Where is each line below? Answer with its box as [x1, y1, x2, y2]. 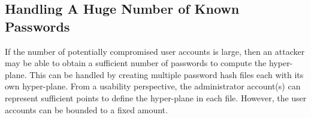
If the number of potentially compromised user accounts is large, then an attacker [5, 45, 305, 57]
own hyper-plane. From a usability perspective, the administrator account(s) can [5, 80, 301, 92]
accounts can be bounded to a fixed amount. [5, 103, 168, 116]
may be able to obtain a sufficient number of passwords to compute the [5, 57, 267, 69]
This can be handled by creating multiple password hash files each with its [29, 68, 304, 80]
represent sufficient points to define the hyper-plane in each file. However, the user [5, 91, 307, 104]
